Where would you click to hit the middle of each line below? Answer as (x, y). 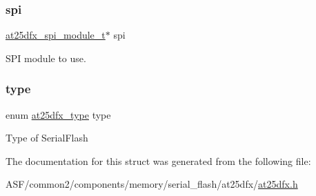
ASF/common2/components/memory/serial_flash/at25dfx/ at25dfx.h (152, 184)
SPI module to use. (46, 58)
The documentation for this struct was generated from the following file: (158, 160)
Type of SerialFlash (47, 138)
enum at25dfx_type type (58, 114)
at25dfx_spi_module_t (56, 35)
